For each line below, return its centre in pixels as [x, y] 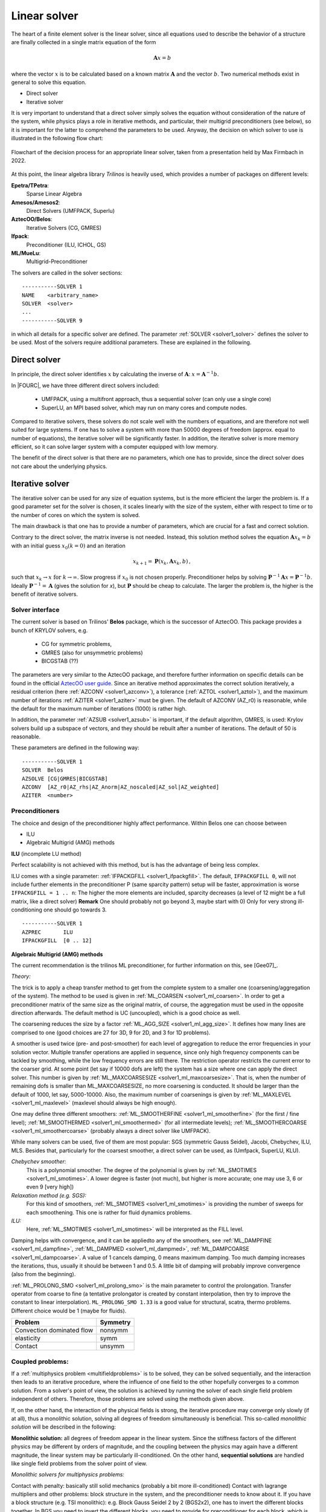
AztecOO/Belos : [32, 219]
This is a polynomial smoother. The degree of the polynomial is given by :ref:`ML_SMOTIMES [141, 1170]
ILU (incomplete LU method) [46, 853]
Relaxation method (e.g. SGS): [49, 1195]
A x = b [162, 58]
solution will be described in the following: [63, 1427]
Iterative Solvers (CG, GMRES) [64, 227]
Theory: [21, 976]
